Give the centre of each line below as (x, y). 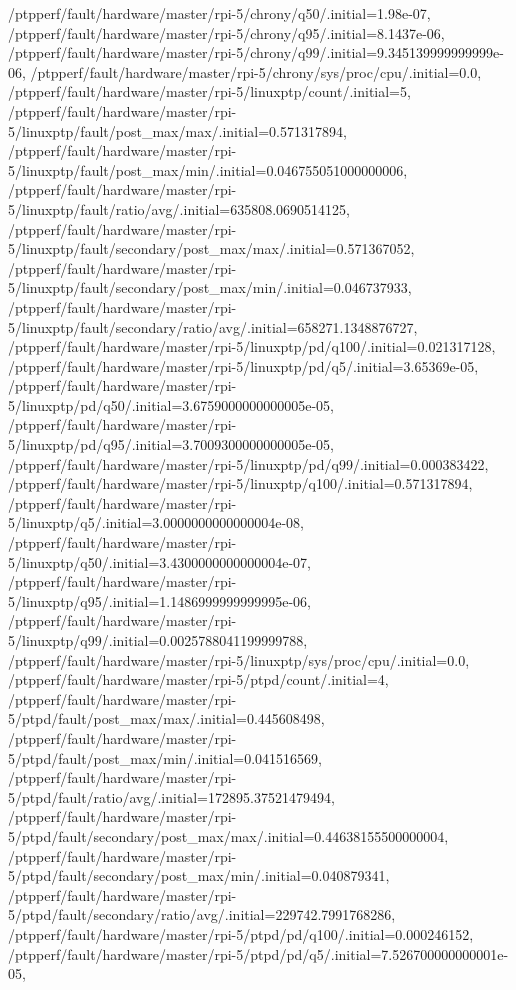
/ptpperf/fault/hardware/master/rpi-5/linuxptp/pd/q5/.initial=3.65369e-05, (243, 365)
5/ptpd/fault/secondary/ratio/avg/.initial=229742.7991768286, (202, 914)
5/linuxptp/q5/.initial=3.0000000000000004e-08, (156, 522)
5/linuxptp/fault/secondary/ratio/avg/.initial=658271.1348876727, (213, 326)
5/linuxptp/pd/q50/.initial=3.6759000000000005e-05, (171, 404)
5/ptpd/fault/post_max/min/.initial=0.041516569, (165, 757)
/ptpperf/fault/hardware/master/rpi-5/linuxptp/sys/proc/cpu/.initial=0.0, (239, 659)
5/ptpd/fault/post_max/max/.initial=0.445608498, (166, 718)
